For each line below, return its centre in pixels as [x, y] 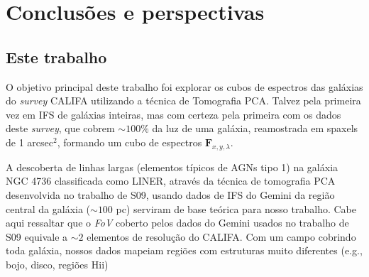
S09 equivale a [37, 236]
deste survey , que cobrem [60, 128]
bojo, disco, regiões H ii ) [57, 264]
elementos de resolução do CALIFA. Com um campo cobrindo [221, 236]
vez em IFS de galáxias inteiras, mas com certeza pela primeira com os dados [174, 114]
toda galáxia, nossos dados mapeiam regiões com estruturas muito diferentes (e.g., [184, 250]
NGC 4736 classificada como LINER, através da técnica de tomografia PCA [171, 181]
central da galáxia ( [48, 208]
